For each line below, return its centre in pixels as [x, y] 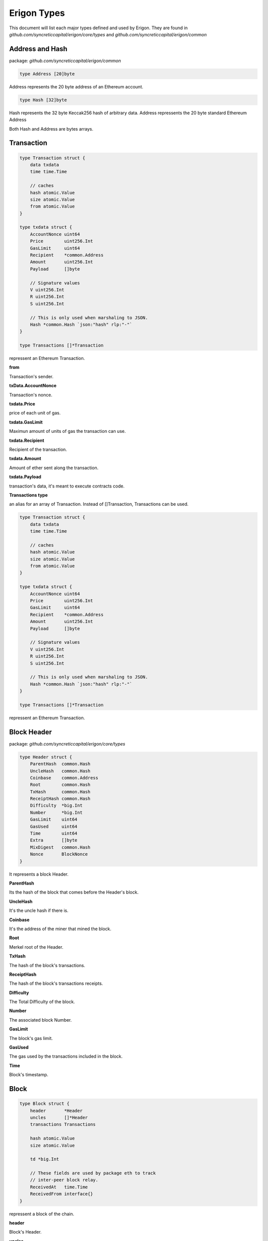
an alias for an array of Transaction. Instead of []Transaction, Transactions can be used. [99, 504]
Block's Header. [25, 1232]
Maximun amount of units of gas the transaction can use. [67, 431]
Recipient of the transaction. [38, 449]
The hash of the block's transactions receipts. [56, 983]
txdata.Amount [25, 459]
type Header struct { [46, 757]
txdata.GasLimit [26, 422]
